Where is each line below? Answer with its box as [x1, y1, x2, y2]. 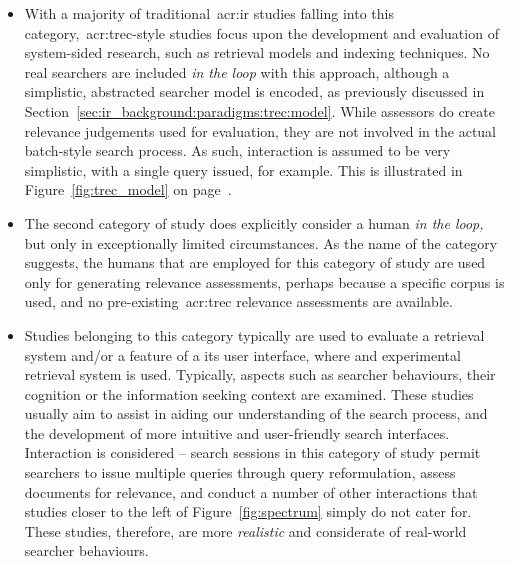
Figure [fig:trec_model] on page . [24, 179, 232, 200]
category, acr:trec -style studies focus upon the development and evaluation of [24, 22, 499, 43]
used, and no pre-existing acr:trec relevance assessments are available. [24, 291, 453, 312]
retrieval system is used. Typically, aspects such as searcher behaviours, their [24, 364, 496, 385]
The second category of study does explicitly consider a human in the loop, [24, 212, 484, 233]
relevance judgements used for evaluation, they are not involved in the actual [24, 120, 497, 141]
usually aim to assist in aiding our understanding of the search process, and [24, 403, 488, 424]
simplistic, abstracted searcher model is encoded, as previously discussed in [24, 81, 485, 102]
